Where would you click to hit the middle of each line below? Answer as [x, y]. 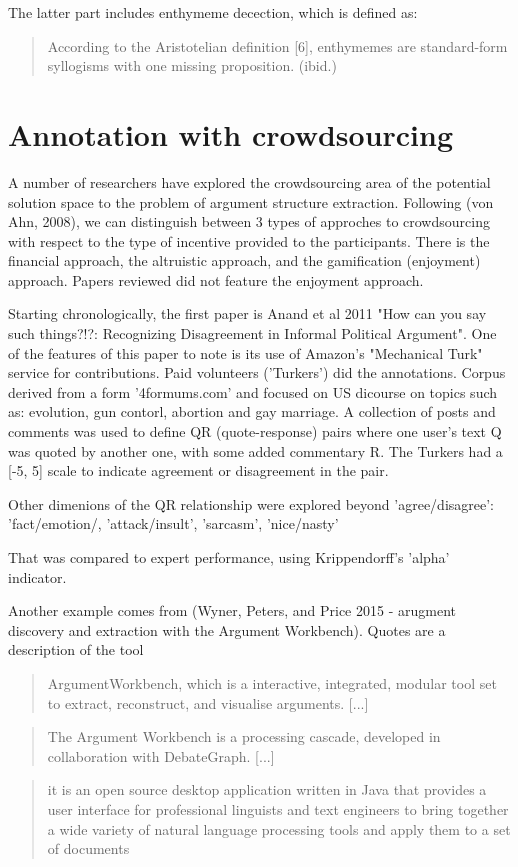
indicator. [37, 576]
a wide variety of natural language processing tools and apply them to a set [279, 828]
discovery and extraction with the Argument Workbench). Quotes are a [227, 629]
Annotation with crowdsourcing [231, 133]
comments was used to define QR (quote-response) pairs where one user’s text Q [255, 431]
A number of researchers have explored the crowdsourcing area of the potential [249, 181]
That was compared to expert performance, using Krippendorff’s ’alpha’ [229, 557]
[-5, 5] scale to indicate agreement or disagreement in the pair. [198, 470]
